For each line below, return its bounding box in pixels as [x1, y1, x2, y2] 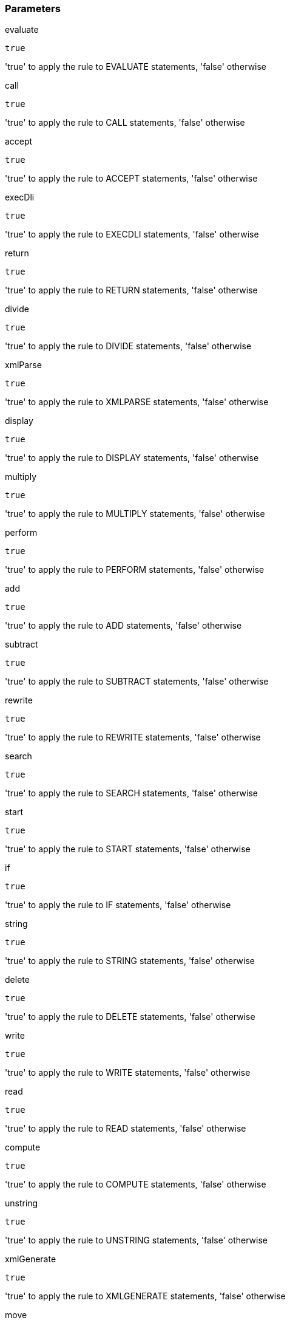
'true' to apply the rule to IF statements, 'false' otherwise [5, 900, 231, 911]
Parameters [5, 2, 61, 15]
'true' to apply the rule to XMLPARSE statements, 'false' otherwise [5, 397, 269, 408]
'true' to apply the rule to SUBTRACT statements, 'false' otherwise [5, 676, 269, 687]
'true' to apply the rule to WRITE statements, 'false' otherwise [5, 1067, 251, 1078]
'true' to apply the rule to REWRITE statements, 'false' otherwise [5, 732, 261, 743]
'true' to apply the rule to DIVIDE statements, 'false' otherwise [5, 341, 252, 352]
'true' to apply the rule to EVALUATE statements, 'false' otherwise [5, 61, 267, 72]
